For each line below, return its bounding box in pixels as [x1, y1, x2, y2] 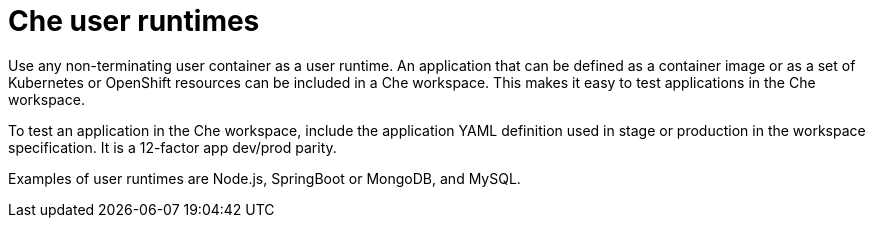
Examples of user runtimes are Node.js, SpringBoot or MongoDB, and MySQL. [8, 169, 521, 187]
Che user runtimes [8, 4, 260, 38]
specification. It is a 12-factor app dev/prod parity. [8, 138, 337, 156]
